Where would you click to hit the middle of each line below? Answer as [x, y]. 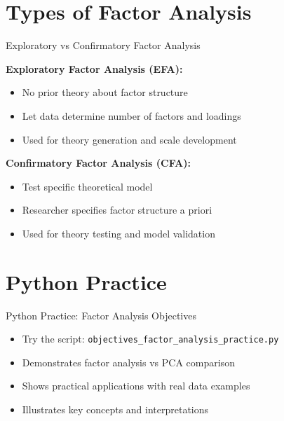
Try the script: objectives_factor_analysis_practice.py [150, 339]
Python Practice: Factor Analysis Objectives [101, 315]
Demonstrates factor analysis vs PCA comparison [128, 362]
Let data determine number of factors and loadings [131, 115]
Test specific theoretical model [87, 186]
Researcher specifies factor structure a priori [117, 210]
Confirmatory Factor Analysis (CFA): [98, 163]
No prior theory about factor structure [105, 92]
